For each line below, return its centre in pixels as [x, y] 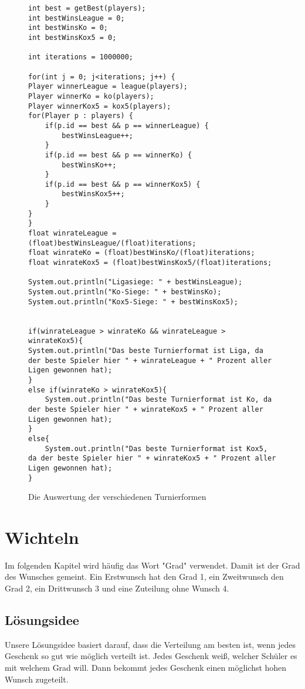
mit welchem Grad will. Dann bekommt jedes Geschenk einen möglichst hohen [146, 668]
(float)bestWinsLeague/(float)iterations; [112, 243]
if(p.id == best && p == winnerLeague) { [127, 125]
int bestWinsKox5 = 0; [72, 37]
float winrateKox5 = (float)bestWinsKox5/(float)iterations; [150, 263]
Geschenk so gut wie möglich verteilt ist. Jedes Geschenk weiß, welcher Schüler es [151, 656]
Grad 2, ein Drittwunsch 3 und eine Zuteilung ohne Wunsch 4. [117, 588]
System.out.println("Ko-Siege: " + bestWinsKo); [125, 292]
